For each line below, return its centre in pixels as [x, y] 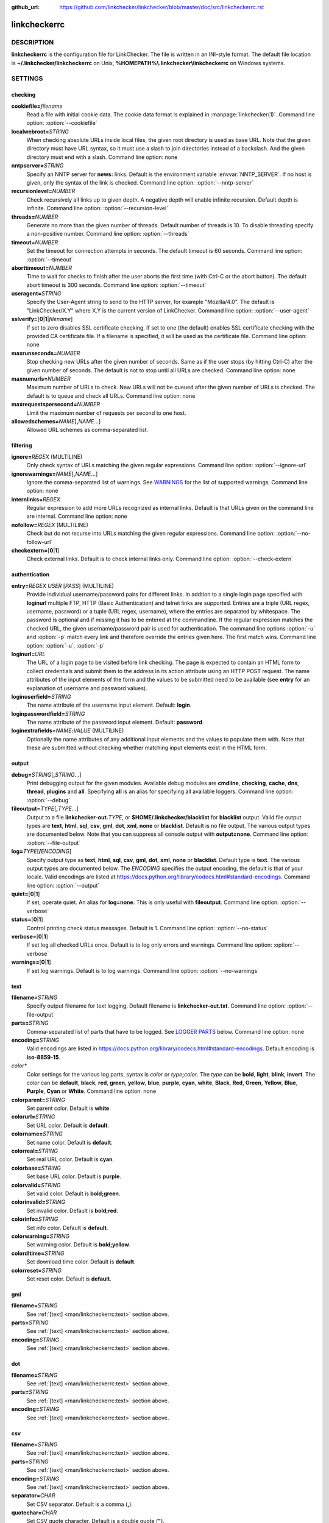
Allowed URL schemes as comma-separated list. [87, 430]
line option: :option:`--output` [63, 885]
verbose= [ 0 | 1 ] [30, 937]
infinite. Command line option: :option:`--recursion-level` [97, 208]
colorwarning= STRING [41, 1236]
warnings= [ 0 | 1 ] [31, 962]
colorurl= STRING [33, 1117]
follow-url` [40, 542]
